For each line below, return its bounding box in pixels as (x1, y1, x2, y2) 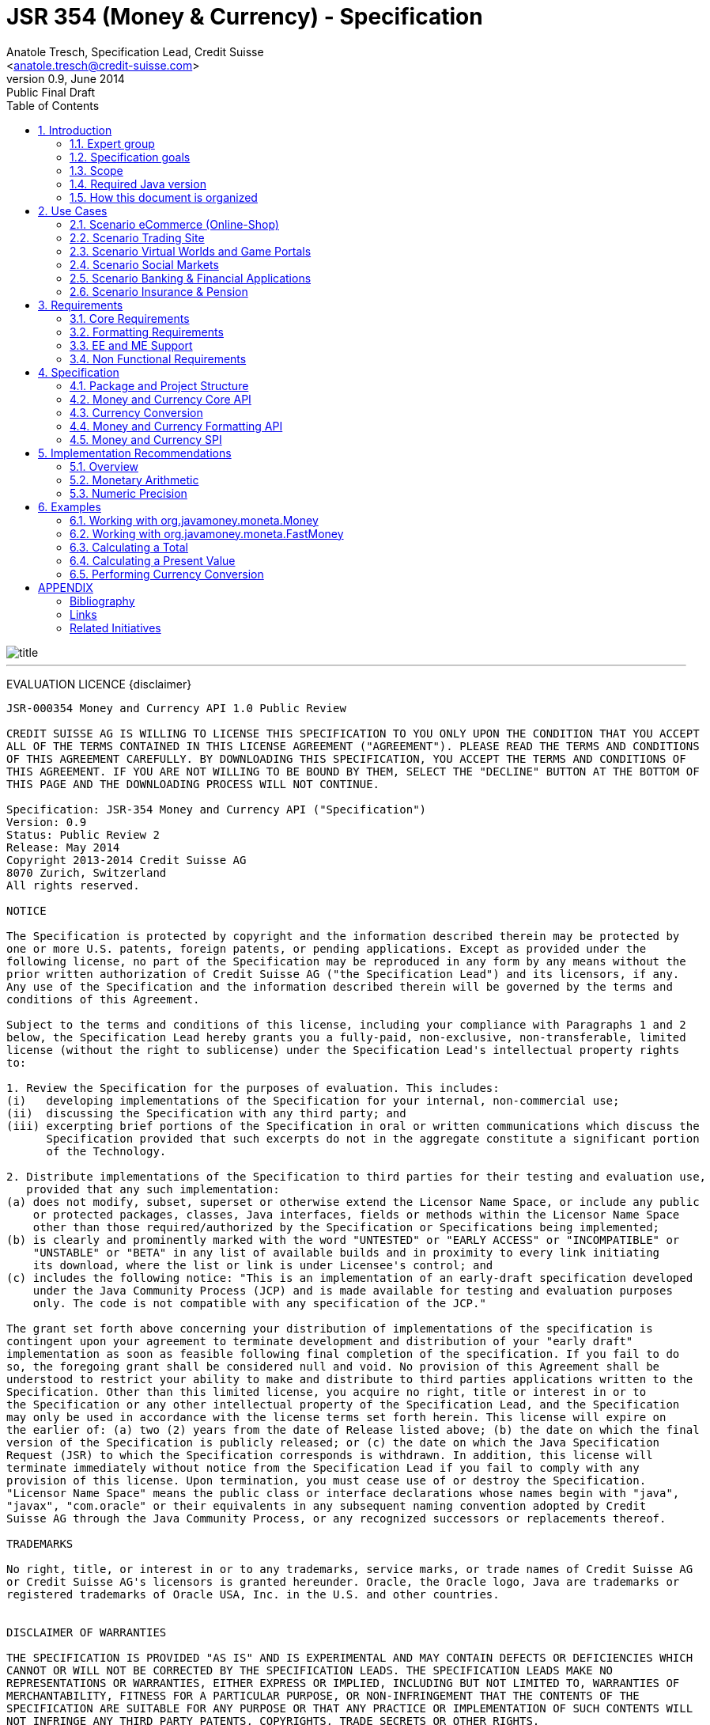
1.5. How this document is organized (70, 190, 258, 204)
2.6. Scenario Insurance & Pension (70, 284, 248, 298)
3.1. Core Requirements (70, 311, 190, 325)
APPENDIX (38, 580, 93, 594)
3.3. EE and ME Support (70, 338, 193, 352)
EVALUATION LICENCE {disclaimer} (6, 677, 192, 691)
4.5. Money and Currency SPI (70, 432, 222, 446)
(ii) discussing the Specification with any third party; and (6, 1106, 406, 1120)
